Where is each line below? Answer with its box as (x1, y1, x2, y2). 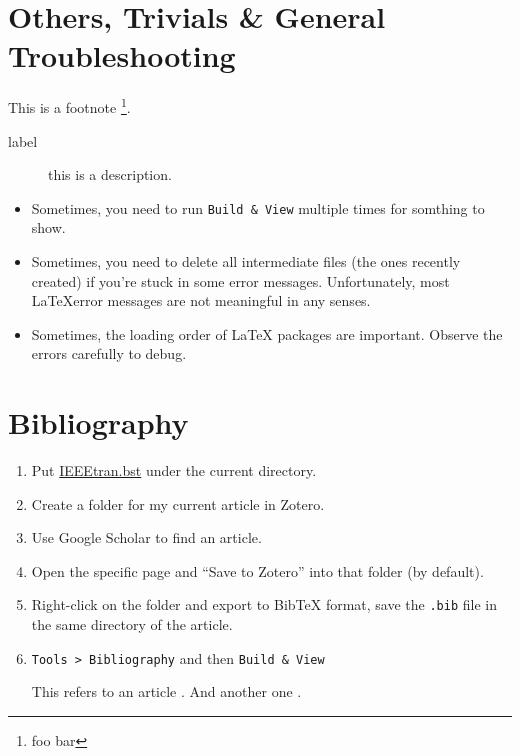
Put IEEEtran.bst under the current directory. (31, 460, 317, 481)
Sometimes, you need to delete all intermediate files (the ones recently (31, 251, 461, 271)
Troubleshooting (8, 35, 236, 76)
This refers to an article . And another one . (31, 681, 302, 702)
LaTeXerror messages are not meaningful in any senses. (31, 290, 371, 311)
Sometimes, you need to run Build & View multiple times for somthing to (31, 197, 485, 218)
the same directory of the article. (31, 614, 233, 635)
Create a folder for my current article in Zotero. (31, 493, 325, 514)
